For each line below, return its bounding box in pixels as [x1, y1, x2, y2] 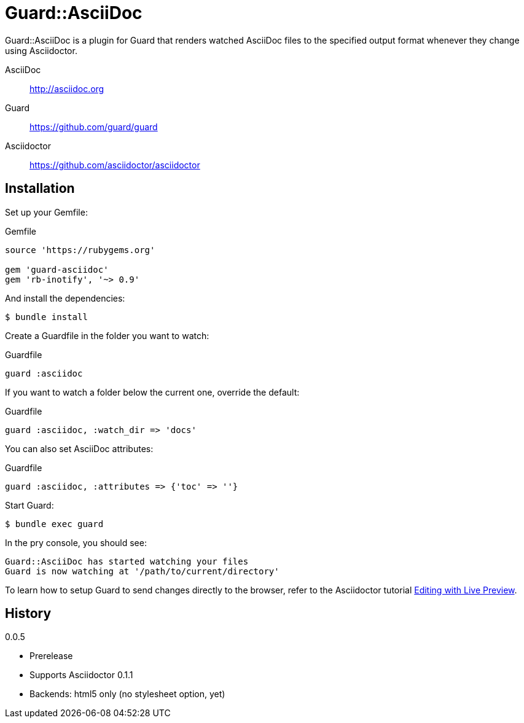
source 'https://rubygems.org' [5, 244, 155, 255]
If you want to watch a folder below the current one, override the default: [5, 386, 300, 397]
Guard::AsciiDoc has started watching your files [5, 556, 249, 566]
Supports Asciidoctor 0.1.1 [29, 670, 133, 681]
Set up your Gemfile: [5, 206, 88, 217]
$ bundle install [5, 311, 88, 322]
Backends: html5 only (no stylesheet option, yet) [29, 689, 225, 700]
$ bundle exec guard [5, 518, 104, 529]
